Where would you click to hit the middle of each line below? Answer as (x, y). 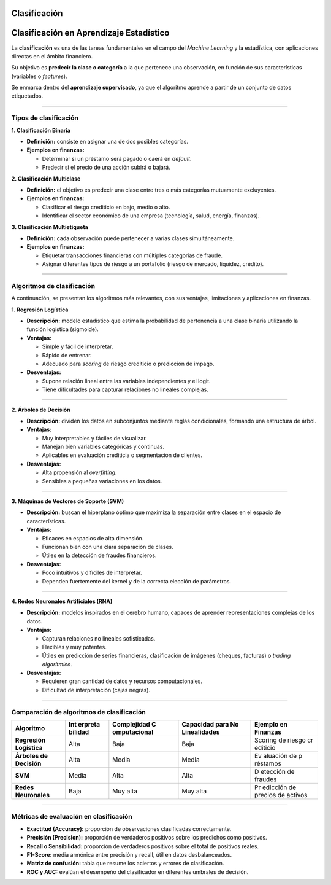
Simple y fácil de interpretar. (78, 346)
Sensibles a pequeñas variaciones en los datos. (102, 481)
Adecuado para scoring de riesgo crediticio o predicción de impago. (128, 364)
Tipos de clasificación (45, 118)
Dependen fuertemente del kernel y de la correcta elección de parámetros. (137, 581)
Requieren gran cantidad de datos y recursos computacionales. (122, 681)
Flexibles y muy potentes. (74, 647)
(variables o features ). (39, 76)
